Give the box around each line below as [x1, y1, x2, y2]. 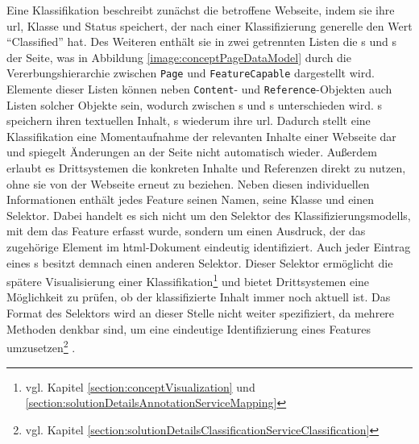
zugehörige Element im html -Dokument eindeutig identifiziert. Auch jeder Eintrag [6, 239, 411, 255]
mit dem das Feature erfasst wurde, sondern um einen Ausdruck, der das [6, 222, 366, 239]
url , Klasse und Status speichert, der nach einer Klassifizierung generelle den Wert [6, 17, 413, 34]
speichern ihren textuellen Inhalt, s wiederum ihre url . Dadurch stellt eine [6, 112, 371, 129]
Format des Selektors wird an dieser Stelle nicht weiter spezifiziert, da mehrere [6, 305, 395, 322]
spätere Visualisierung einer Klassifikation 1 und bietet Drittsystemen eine [6, 271, 370, 289]
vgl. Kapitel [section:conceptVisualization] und [25, 378, 255, 395]
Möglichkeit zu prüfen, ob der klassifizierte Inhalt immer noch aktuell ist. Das [6, 288, 391, 305]
